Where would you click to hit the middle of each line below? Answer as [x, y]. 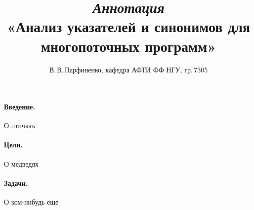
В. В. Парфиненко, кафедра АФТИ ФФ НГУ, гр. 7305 [128, 69]
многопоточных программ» [128, 46]
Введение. [20, 107]
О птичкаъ [20, 125]
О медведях [21, 163]
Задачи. [16, 183]
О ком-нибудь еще [31, 202]
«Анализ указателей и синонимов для [128, 26]
